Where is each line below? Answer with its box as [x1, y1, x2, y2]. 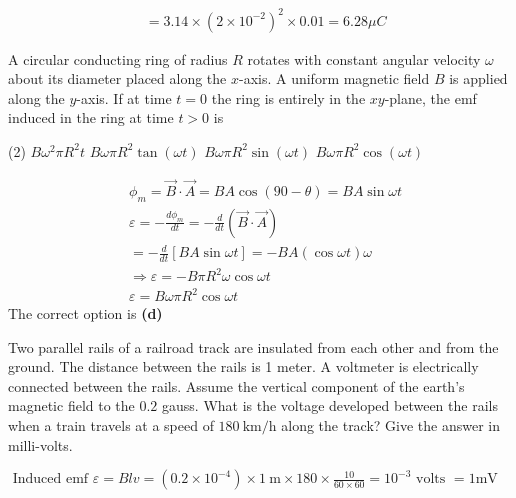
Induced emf [12, 472, 89, 487]
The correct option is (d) [8, 303, 163, 324]
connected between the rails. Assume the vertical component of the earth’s [8, 375, 465, 396]
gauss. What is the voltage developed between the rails [162, 395, 498, 416]
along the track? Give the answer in [281, 414, 501, 435]
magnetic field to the [8, 395, 135, 416]
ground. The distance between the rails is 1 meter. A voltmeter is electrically [8, 356, 479, 377]
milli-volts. [8, 434, 73, 455]
